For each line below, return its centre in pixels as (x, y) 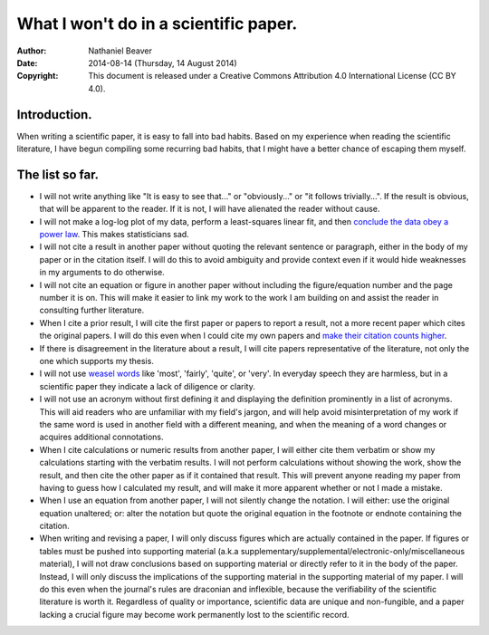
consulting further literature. (92, 310)
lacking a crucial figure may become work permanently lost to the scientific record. (194, 614)
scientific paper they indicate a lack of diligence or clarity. (147, 386)
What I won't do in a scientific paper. (157, 24)
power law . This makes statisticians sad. (114, 235)
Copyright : (38, 76)
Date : (27, 63)
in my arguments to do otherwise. (102, 273)
